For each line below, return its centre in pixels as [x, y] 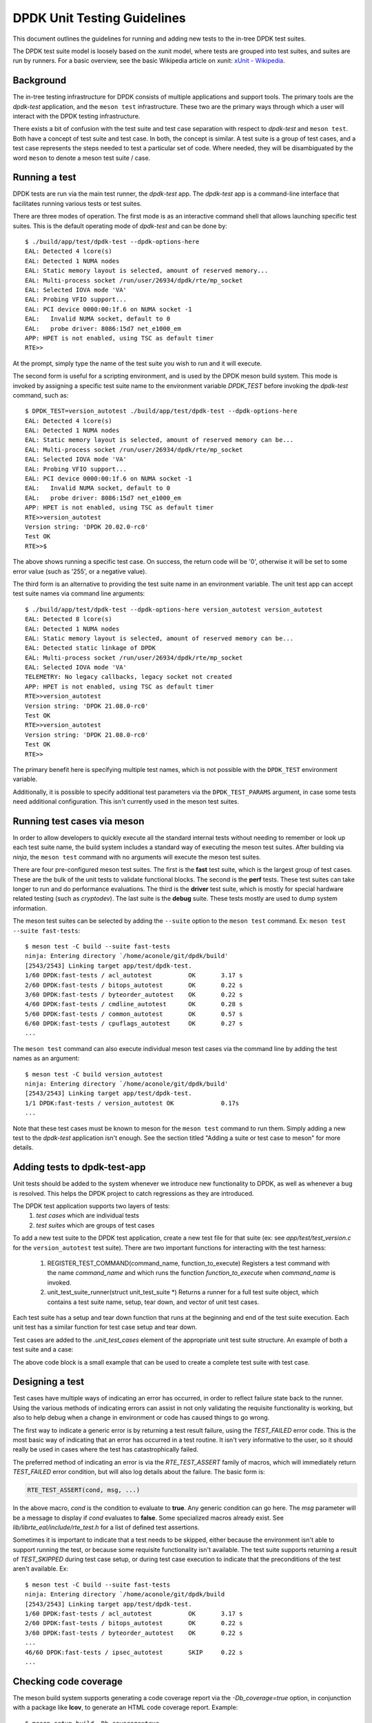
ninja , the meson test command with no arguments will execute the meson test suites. [137, 857]
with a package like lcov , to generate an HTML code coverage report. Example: [125, 1707]
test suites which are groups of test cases [95, 1225]
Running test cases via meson [79, 821]
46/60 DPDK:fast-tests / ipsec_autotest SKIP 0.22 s [134, 1652]
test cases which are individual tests [87, 1216]
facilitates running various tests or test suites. [77, 203]
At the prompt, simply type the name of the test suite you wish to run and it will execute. [137, 363]
